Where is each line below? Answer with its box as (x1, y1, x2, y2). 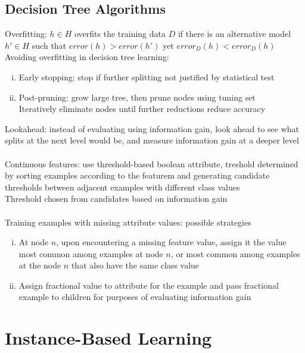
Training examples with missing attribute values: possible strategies (5, 215, 251, 228)
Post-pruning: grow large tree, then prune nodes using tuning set (18, 90, 256, 103)
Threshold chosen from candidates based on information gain (5, 192, 228, 205)
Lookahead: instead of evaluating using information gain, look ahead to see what (5, 122, 300, 135)
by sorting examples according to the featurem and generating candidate (5, 169, 270, 182)
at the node (18, 259, 61, 271)
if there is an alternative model (178, 27, 291, 40)
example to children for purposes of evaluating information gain (18, 290, 251, 303)
